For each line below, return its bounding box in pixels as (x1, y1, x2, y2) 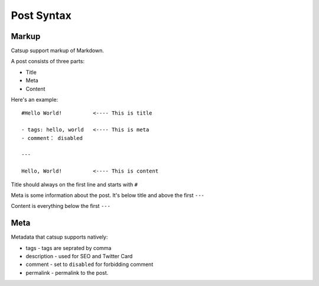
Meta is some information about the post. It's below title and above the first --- (11, 191, 205, 199)
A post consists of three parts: (11, 58, 85, 65)
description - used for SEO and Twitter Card (25, 253, 133, 259)
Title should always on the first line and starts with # (11, 181, 138, 188)
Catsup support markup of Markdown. (11, 47, 105, 54)
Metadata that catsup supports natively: (11, 233, 108, 240)
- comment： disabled (21, 135, 83, 141)
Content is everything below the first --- (11, 203, 110, 210)
